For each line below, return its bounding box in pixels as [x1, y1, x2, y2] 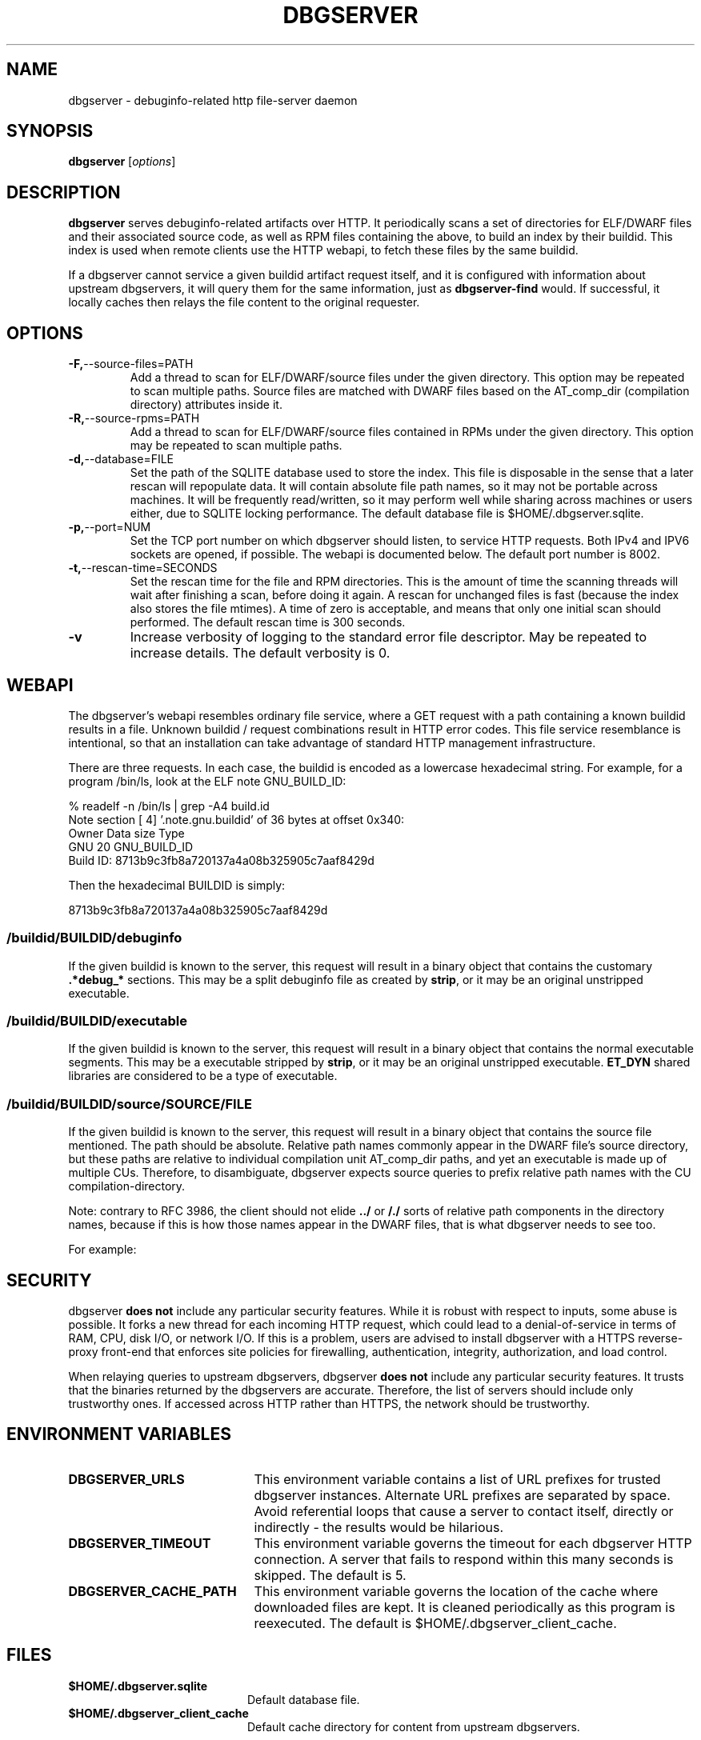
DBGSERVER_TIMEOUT [68, 1534, 211, 1551]
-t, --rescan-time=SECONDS [68, 561, 218, 575]
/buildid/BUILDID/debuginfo [6, 930, 182, 946]
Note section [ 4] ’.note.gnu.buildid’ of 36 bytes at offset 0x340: [68, 812, 405, 826]
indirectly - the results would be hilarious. [254, 1518, 504, 1535]
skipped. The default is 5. [254, 1566, 407, 1583]
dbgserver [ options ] [68, 154, 176, 169]
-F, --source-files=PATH [68, 357, 194, 371]
